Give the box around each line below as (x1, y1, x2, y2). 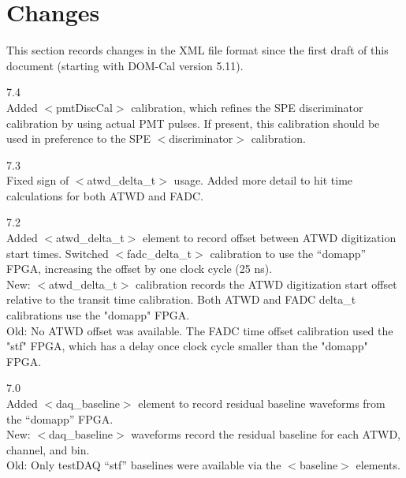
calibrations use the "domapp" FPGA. (6, 307, 190, 323)
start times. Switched (6, 245, 109, 261)
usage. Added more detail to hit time (173, 172, 353, 189)
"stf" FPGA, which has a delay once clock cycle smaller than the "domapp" (6, 338, 368, 354)
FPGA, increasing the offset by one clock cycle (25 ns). (6, 260, 273, 277)
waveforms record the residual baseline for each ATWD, (131, 426, 401, 443)
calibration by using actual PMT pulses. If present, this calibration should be (6, 114, 380, 131)
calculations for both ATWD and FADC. (6, 187, 204, 204)
